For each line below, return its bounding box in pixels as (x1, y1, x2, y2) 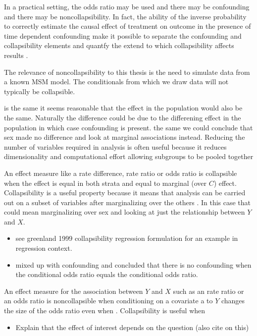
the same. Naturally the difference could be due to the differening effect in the (4, 112, 241, 122)
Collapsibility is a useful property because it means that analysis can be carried (4, 187, 246, 198)
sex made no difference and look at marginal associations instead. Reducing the (4, 132, 245, 142)
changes (221, 295, 245, 306)
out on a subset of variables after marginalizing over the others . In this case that (4, 197, 251, 207)
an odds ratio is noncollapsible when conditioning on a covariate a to (4, 295, 213, 306)
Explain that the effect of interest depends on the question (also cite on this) (15, 322, 249, 332)
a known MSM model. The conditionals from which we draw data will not (4, 76, 229, 87)
